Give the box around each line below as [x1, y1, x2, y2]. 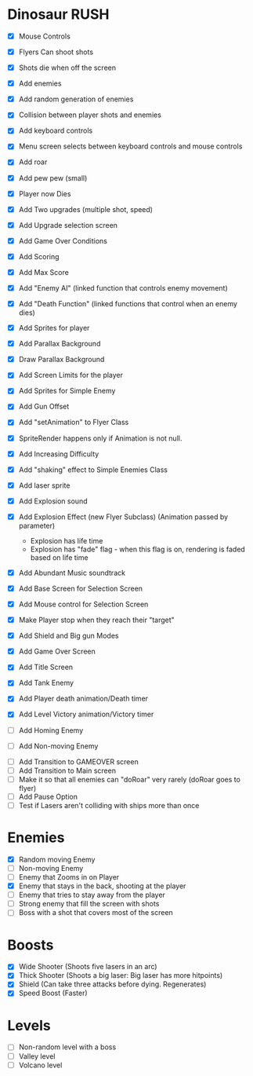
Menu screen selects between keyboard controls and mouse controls [18, 141, 243, 151]
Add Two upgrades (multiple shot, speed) [18, 204, 154, 214]
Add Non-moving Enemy [18, 741, 99, 751]
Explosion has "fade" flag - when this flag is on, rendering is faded [30, 544, 246, 554]
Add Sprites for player [18, 324, 90, 333]
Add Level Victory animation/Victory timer [18, 709, 154, 719]
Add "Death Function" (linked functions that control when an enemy [18, 299, 238, 308]
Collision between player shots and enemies [18, 110, 162, 119]
